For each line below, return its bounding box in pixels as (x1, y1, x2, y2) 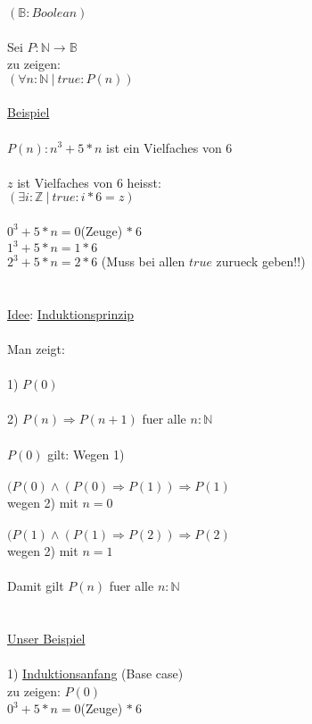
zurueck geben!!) (216, 252, 306, 271)
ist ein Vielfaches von (106, 138, 222, 156)
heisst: (127, 173, 161, 191)
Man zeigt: (7, 340, 65, 358)
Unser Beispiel (7, 628, 86, 647)
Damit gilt (7, 577, 64, 595)
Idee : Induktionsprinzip (7, 304, 135, 323)
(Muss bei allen (101, 252, 185, 271)
